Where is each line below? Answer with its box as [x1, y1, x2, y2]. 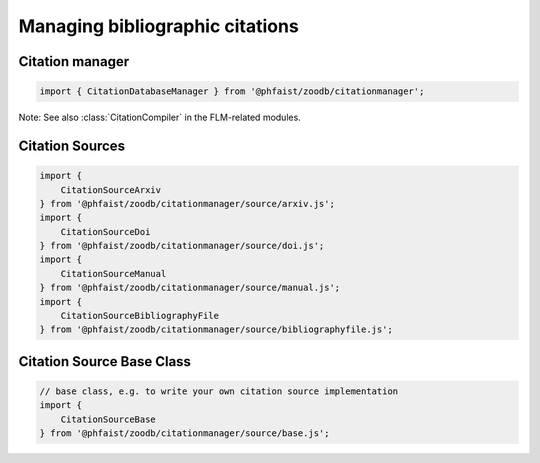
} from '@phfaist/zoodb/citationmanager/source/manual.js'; [39, 282, 341, 294]
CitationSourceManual [60, 268, 167, 279]
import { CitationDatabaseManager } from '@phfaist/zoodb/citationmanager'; [39, 86, 425, 97]
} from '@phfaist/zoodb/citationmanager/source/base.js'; [39, 428, 330, 439]
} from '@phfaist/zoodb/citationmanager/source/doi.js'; [39, 240, 325, 252]
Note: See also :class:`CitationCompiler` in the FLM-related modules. [18, 111, 302, 124]
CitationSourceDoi [60, 226, 151, 237]
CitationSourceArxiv [60, 184, 162, 195]
